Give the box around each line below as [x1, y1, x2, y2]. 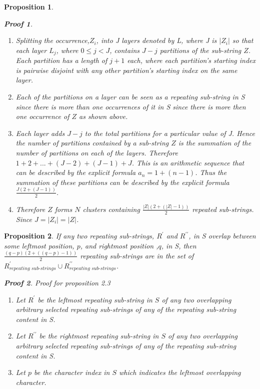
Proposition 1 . [4, 1, 53, 11]
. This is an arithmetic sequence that [131, 157, 244, 167]
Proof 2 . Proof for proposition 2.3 [4, 277, 110, 288]
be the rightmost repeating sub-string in [39, 330, 159, 341]
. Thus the [195, 167, 227, 177]
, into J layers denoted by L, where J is [96, 35, 217, 45]
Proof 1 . [4, 18, 32, 28]
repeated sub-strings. [192, 203, 254, 214]
